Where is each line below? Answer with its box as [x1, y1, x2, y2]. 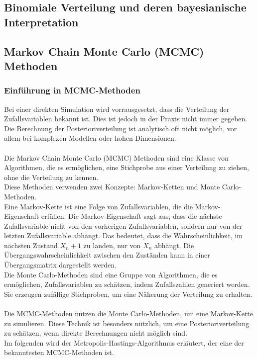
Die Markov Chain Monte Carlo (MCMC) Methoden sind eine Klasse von [4, 152, 229, 163]
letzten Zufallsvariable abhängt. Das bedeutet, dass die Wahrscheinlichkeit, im [4, 230, 243, 241]
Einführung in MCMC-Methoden [4, 84, 140, 96]
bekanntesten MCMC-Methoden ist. [4, 347, 114, 358]
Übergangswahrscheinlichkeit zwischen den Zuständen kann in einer [4, 250, 210, 260]
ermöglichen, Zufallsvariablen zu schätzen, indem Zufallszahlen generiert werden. [4, 279, 250, 289]
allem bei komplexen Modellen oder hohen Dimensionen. [4, 133, 176, 143]
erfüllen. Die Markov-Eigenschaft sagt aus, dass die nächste [41, 211, 222, 221]
